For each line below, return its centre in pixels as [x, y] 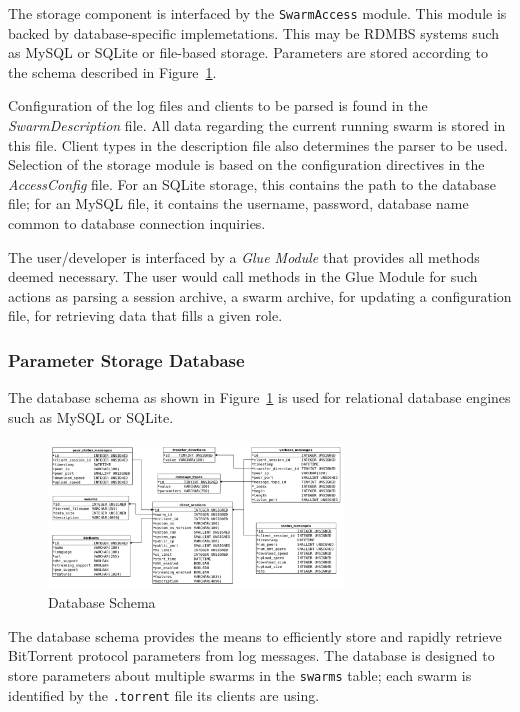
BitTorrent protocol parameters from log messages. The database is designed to [251, 655]
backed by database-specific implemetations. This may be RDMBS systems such [254, 32]
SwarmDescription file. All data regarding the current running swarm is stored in [257, 125]
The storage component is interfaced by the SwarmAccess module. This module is [257, 13]
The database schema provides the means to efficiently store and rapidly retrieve [255, 635]
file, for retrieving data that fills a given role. [145, 315]
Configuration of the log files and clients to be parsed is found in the [218, 105]
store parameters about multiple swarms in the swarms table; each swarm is [240, 674]
